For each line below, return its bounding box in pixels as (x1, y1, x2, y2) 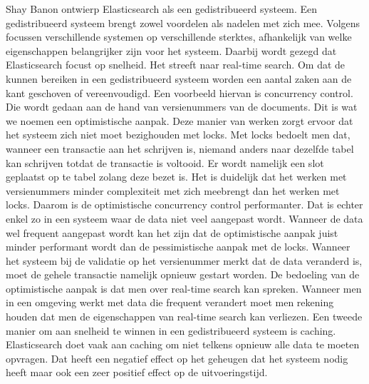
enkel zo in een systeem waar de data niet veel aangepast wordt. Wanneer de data (6, 211, 363, 226)
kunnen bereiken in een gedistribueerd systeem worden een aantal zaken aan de (6, 71, 352, 86)
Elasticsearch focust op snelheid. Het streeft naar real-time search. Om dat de (6, 57, 345, 72)
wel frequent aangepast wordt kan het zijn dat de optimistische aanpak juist (6, 225, 338, 240)
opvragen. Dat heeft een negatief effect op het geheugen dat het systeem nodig (6, 350, 348, 365)
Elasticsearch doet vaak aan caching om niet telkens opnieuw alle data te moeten (6, 337, 360, 352)
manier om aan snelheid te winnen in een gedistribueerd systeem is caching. (6, 323, 336, 338)
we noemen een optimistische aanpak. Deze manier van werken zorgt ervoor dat (6, 113, 353, 128)
